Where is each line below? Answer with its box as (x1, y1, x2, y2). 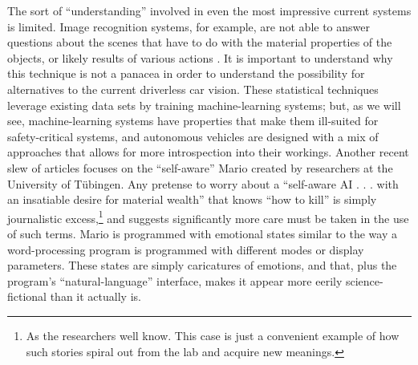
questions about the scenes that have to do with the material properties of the (7, 34, 392, 51)
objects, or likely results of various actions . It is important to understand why (7, 49, 393, 66)
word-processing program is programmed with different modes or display (7, 241, 364, 258)
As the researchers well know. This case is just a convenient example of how (26, 326, 400, 343)
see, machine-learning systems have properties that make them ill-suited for (7, 112, 379, 129)
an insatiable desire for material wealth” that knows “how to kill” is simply (7, 191, 377, 208)
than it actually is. (50, 288, 141, 305)
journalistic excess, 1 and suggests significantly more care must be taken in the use (7, 207, 409, 226)
